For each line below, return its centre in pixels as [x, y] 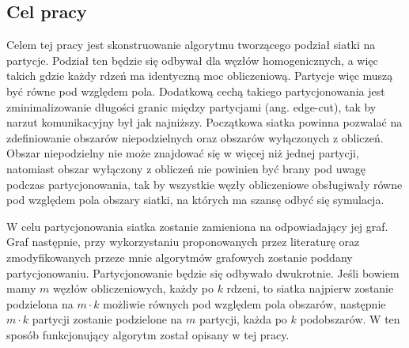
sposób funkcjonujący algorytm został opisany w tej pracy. [148, 334]
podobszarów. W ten [350, 319]
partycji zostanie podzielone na [107, 319]
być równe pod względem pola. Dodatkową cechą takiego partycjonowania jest [196, 91]
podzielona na [40, 303]
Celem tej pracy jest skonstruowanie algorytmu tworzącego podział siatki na [191, 45]
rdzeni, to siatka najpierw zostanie [310, 288]
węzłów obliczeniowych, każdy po [133, 288]
